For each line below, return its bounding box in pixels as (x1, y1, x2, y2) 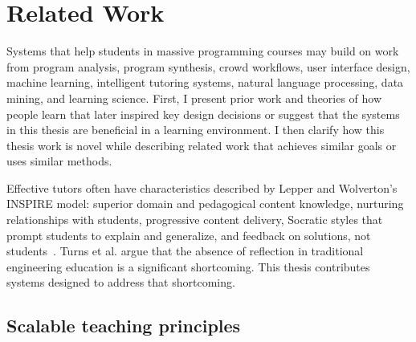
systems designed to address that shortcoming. (6, 274, 235, 291)
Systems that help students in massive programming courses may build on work (6, 43, 399, 59)
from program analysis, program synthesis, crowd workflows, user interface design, (6, 58, 410, 75)
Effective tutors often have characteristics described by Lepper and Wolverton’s (6, 179, 398, 196)
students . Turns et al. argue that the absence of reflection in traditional (6, 242, 364, 259)
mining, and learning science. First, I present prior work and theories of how (6, 89, 382, 106)
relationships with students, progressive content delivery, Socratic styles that (6, 211, 383, 228)
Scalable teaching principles (6, 313, 241, 338)
